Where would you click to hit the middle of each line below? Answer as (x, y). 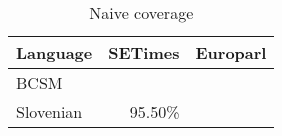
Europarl (231, 52)
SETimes (144, 52)
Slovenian (49, 111)
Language (54, 52)
